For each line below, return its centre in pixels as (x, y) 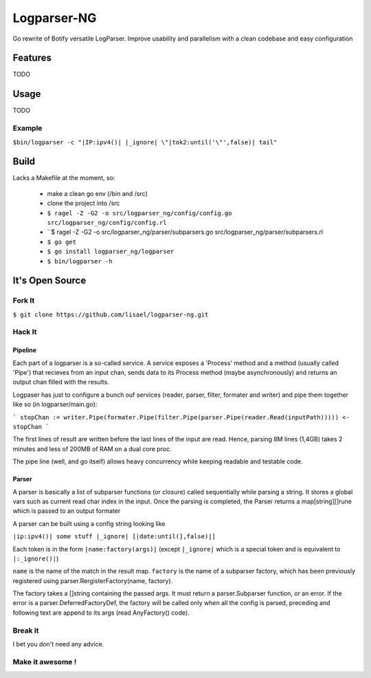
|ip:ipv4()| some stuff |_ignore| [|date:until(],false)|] (114, 537)
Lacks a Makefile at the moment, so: (64, 178)
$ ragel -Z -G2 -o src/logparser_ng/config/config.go (139, 213)
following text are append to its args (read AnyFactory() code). (101, 613)
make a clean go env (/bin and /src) (97, 193)
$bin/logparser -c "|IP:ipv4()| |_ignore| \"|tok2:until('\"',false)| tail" (145, 142)
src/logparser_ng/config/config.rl (107, 222)
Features (32, 58)
